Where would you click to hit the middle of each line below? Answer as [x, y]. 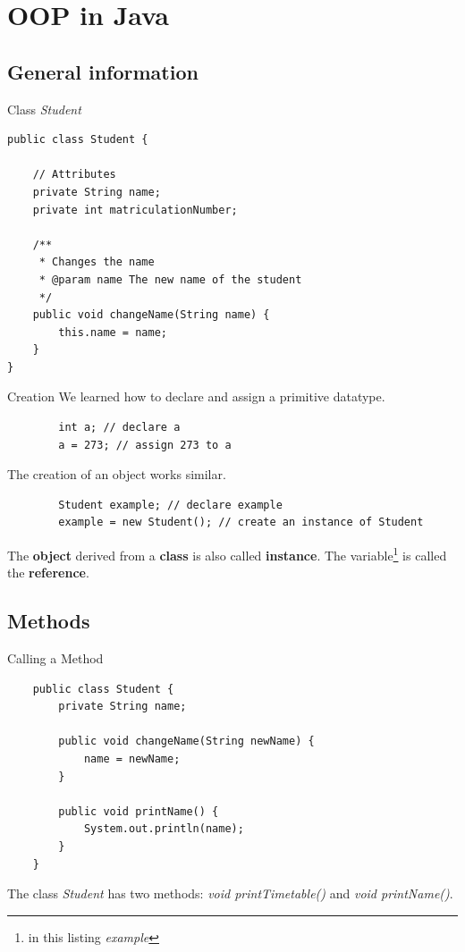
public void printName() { [139, 811]
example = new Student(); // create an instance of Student [241, 522]
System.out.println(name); [164, 829]
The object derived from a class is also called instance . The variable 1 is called [227, 554]
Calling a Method [55, 658]
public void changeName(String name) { [151, 315]
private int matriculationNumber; [135, 210]
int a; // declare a [119, 428]
